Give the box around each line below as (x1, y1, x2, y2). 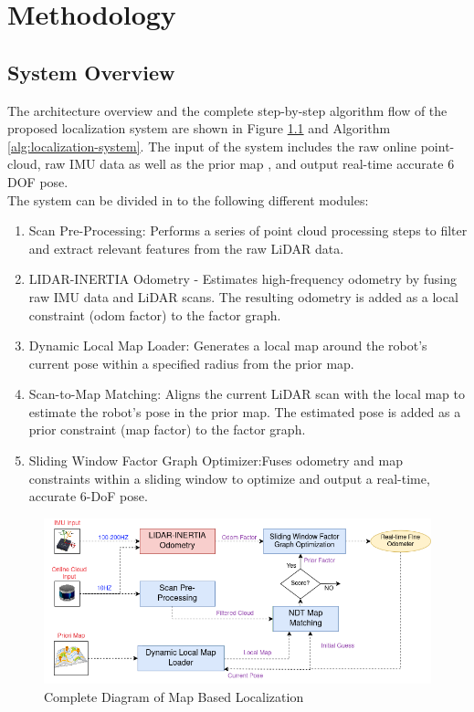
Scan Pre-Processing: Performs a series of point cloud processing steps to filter (28, 221, 468, 240)
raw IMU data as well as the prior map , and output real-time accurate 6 (45, 154, 455, 173)
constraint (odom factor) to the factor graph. (28, 305, 281, 324)
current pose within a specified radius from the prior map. (28, 353, 354, 372)
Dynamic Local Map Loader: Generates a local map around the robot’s (28, 336, 427, 355)
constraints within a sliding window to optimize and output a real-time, (28, 468, 430, 487)
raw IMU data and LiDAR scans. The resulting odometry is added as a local (28, 287, 458, 306)
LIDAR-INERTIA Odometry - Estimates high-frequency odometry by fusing (28, 269, 457, 288)
